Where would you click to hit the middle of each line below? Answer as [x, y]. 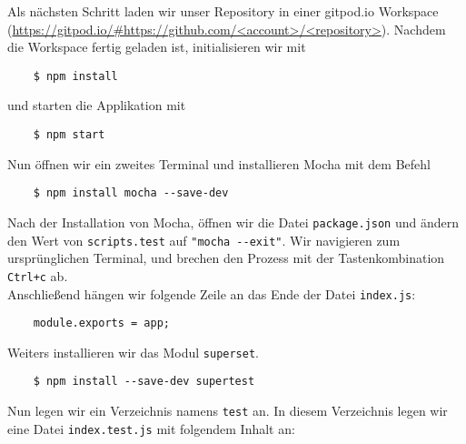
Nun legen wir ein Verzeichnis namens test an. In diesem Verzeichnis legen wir [228, 411]
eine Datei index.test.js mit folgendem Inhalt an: [151, 428]
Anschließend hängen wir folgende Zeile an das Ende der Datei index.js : [212, 293]
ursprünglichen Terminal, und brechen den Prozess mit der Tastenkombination [226, 258]
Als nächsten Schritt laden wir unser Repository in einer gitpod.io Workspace [223, 11]
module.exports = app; [101, 323]
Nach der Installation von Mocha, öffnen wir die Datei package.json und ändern [233, 222]
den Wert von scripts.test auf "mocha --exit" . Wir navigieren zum [204, 240]
